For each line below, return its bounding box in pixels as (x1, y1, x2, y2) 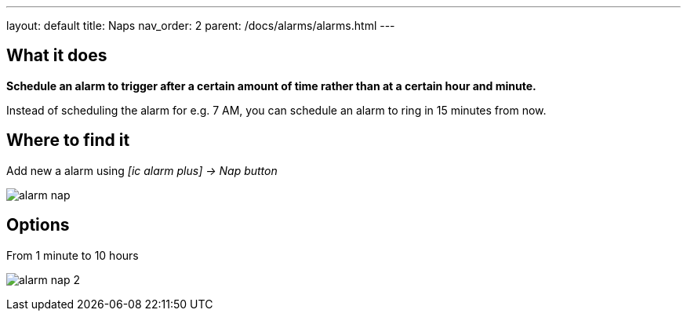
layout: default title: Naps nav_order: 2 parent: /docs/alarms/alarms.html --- (6, 19, 395, 32)
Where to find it (6, 130, 130, 151)
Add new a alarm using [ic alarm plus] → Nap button (6, 163, 278, 177)
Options (6, 215, 70, 235)
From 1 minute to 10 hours (6, 248, 139, 262)
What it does (6, 46, 107, 66)
